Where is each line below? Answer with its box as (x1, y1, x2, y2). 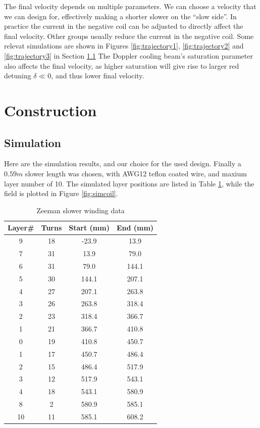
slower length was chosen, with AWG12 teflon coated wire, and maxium (25, 168, 247, 178)
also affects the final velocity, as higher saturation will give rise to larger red (4, 60, 239, 71)
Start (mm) (69, 222, 110, 233)
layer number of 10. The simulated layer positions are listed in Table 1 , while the (4, 178, 254, 188)
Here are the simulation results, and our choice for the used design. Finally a (4, 158, 241, 169)
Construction (4, 100, 97, 120)
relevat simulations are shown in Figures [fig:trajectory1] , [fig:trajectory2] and (4, 40, 244, 51)
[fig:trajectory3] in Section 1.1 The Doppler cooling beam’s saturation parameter (4, 50, 253, 61)
